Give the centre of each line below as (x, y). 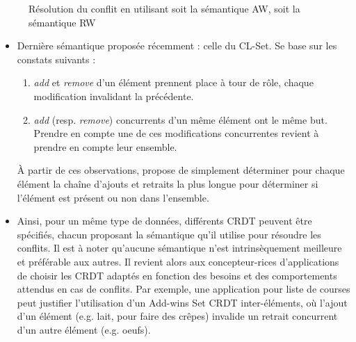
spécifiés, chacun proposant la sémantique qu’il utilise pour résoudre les (169, 234)
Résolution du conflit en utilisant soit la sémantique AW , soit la (164, 8)
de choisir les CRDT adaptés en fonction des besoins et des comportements (177, 275)
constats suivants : (56, 59)
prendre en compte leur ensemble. (105, 146)
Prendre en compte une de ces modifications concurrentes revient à (176, 133)
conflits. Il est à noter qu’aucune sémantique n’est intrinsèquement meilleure (179, 248)
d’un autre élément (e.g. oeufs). (84, 329)
